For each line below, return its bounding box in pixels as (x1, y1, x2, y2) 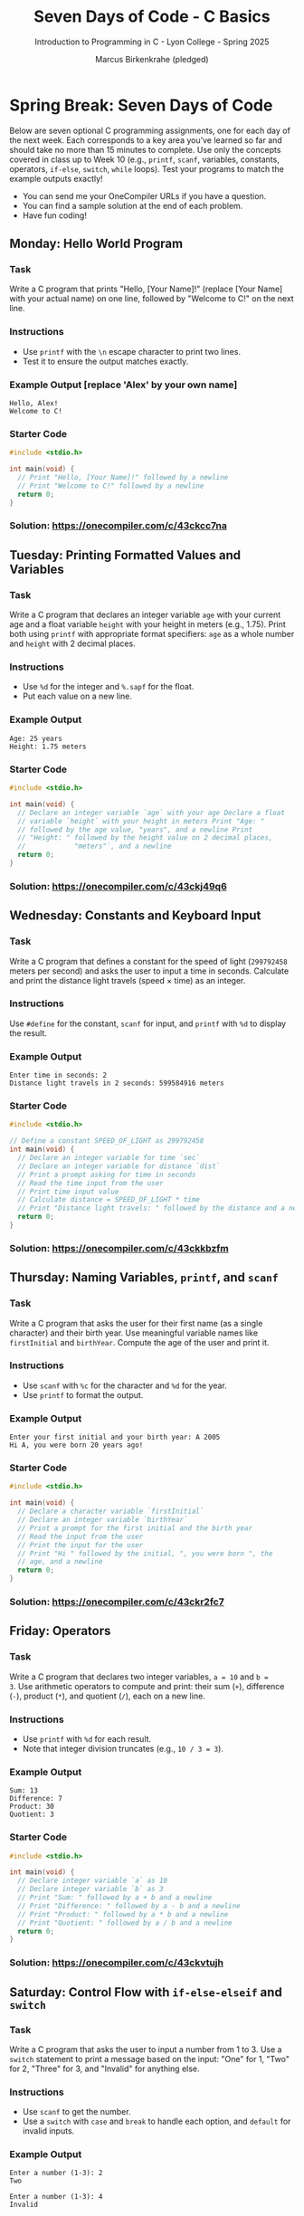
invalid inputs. (22, 2126, 75, 2136)
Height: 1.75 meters (9, 742, 88, 751)
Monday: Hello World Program (9, 236, 184, 252)
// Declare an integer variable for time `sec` (17, 1154, 201, 1163)
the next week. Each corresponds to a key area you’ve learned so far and (9, 134, 282, 146)
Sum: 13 (9, 1786, 39, 1795)
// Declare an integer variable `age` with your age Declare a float (17, 808, 285, 817)
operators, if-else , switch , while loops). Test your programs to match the (9, 163, 285, 174)
